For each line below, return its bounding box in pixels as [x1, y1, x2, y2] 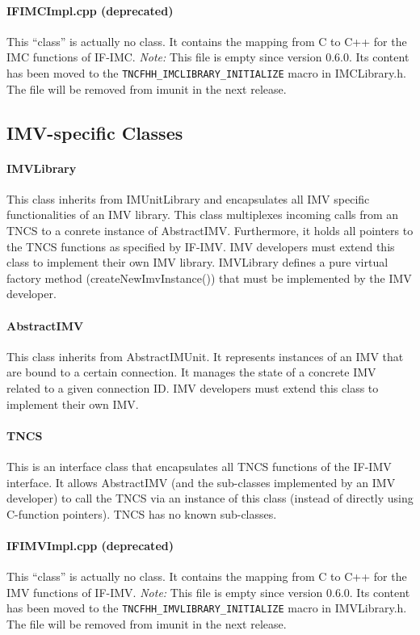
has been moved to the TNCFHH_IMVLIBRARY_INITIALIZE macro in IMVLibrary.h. [6, 599, 407, 616]
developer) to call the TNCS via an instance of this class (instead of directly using [6, 490, 414, 507]
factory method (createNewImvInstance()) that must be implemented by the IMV [6, 269, 412, 286]
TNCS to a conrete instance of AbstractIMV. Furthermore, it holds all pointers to [6, 222, 414, 238]
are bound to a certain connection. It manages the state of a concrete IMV [6, 364, 376, 381]
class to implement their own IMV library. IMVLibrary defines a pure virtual [6, 254, 388, 271]
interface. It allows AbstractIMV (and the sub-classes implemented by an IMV [6, 473, 396, 490]
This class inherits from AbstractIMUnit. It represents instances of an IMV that [6, 347, 404, 364]
